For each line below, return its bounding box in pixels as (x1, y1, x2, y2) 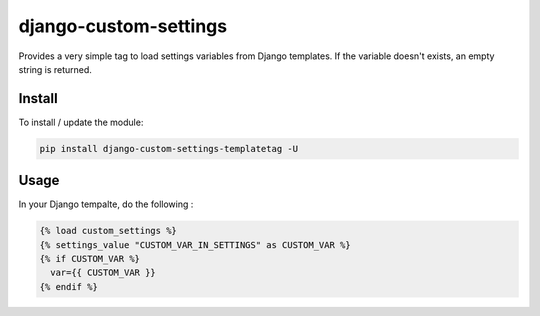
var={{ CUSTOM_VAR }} (50, 267, 157, 279)
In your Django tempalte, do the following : (18, 198, 194, 210)
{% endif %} (39, 281, 99, 292)
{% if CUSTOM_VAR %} (39, 253, 140, 265)
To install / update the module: (18, 116, 144, 128)
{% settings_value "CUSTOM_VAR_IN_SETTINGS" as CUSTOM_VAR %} (39, 239, 351, 250)
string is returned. (18, 63, 92, 75)
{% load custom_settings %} (39, 225, 177, 237)
